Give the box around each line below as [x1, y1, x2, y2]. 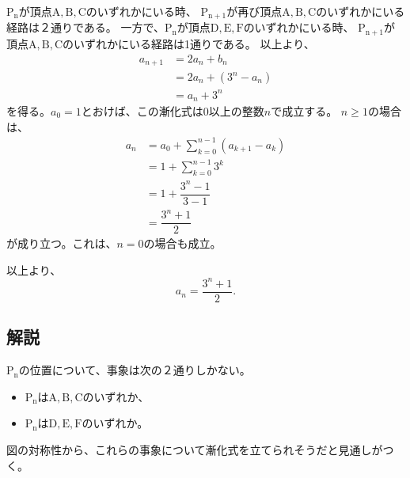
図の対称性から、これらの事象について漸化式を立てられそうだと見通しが [6, 441, 383, 457]
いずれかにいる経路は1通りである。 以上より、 [73, 35, 315, 51]
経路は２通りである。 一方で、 [6, 19, 165, 36]
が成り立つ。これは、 [6, 235, 117, 252]
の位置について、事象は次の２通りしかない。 [18, 362, 251, 378]
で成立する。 [271, 103, 338, 119]
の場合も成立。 [143, 235, 222, 252]
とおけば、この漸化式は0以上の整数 [81, 103, 264, 119]
